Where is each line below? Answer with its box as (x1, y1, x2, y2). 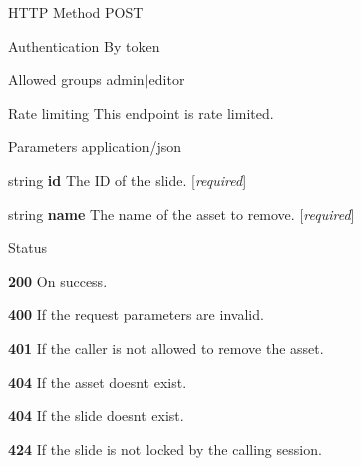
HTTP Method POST (8, 2, 144, 22)
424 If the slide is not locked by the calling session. (8, 438, 322, 459)
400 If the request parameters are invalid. (8, 304, 264, 325)
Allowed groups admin (8, 69, 145, 90)
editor (148, 69, 185, 90)
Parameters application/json (8, 136, 182, 157)
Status (8, 237, 47, 258)
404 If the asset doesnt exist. (8, 371, 187, 392)
